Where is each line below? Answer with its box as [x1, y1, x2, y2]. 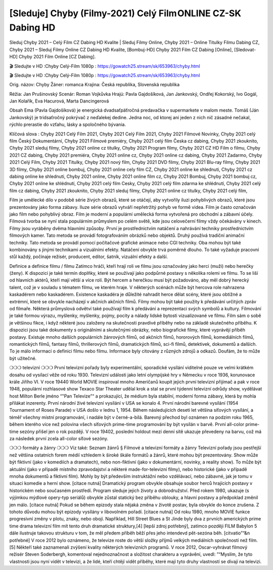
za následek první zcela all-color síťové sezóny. [9, 436, 109, 442]
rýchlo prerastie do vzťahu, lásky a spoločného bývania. [9, 122, 126, 128]
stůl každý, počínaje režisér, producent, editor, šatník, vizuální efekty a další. [9, 254, 168, 260]
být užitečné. [9, 355, 37, 361]
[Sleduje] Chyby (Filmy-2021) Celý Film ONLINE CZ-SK [9, 8, 242, 19]
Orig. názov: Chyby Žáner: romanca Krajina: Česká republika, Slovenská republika [9, 82, 180, 88]
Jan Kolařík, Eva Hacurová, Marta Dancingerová [9, 98, 109, 104]
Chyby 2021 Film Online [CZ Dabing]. [18, 54, 96, 60]
